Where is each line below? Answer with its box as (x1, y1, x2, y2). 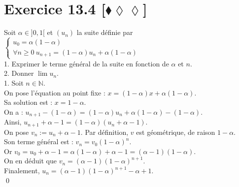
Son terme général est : (4, 136, 73, 147)
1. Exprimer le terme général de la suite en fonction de (4, 58, 169, 68)
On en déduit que (4, 156, 57, 166)
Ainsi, (4, 117, 22, 127)
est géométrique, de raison (136, 126, 215, 137)
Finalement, (4, 165, 40, 175)
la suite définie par (76, 27, 133, 37)
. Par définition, (80, 126, 129, 137)
